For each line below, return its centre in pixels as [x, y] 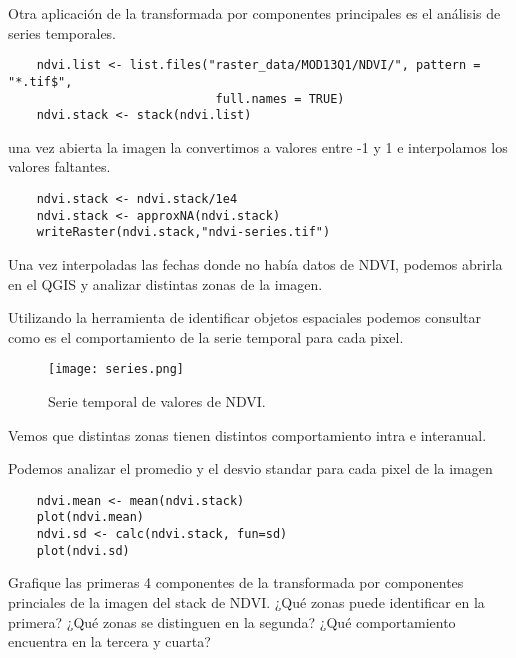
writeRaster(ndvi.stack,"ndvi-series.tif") [183, 232]
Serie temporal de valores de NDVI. [157, 401]
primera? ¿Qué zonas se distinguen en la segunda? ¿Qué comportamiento [232, 621]
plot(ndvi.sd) [83, 550]
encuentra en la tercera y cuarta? [109, 641]
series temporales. [62, 32]
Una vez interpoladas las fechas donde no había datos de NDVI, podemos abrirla [255, 263]
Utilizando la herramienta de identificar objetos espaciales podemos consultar [245, 317]
